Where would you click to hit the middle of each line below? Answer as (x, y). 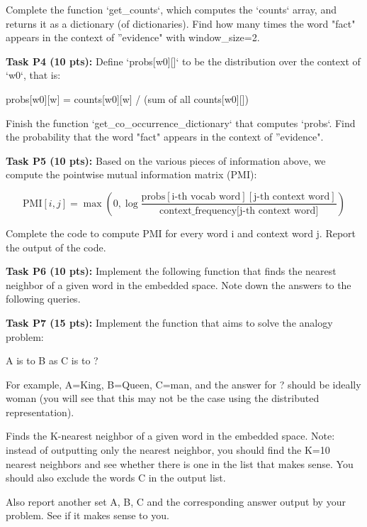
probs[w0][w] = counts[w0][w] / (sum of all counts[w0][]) (127, 98)
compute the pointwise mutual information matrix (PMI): (131, 174)
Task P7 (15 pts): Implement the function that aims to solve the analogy (169, 322)
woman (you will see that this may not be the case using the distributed (163, 398)
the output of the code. (56, 247)
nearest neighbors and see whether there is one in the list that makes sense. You (180, 463)
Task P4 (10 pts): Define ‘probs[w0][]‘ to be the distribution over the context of (183, 61)
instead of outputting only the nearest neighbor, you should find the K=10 (168, 450)
